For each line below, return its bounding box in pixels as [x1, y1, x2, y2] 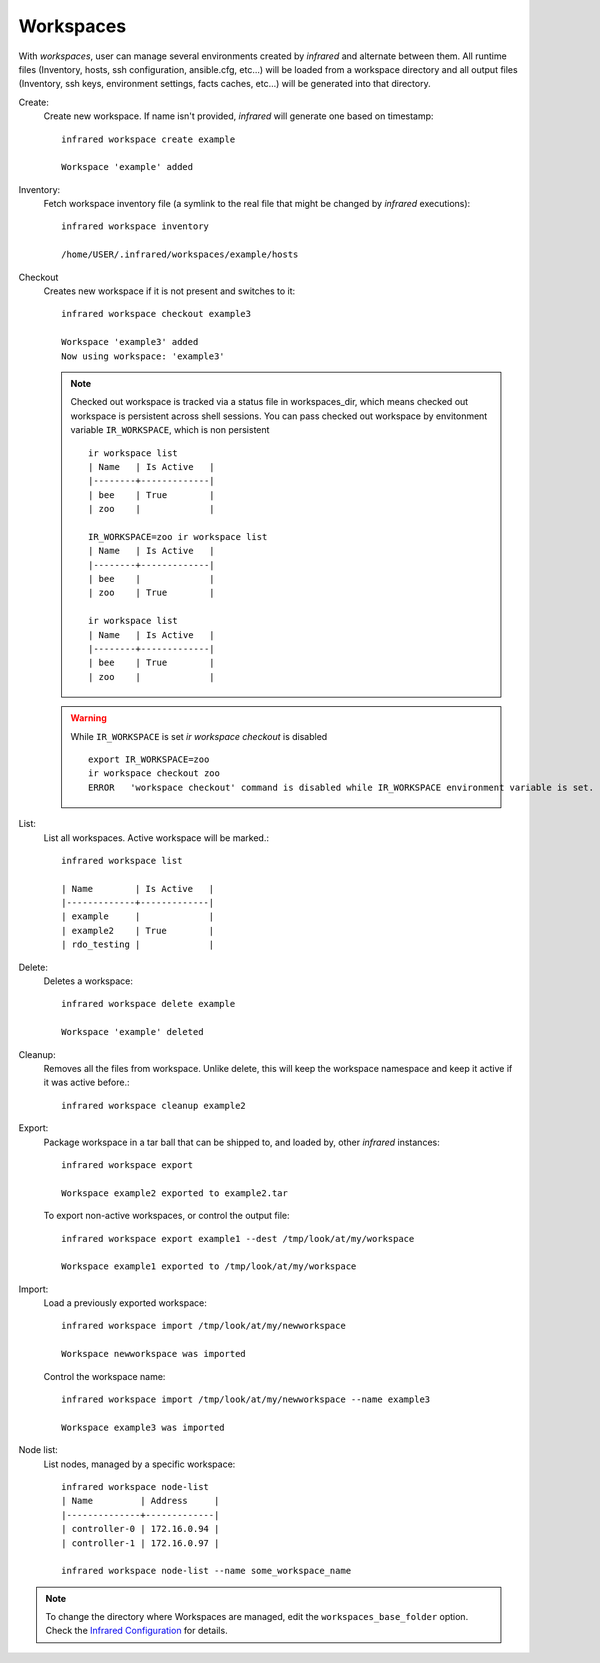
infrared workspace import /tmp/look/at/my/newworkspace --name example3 [61, 1394, 431, 1405]
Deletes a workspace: [43, 975, 134, 987]
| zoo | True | [88, 587, 215, 599]
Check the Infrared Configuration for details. [45, 1625, 229, 1637]
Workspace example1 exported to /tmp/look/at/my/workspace [61, 1261, 357, 1272]
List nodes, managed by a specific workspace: [43, 1458, 236, 1470]
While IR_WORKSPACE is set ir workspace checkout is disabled [70, 730, 328, 742]
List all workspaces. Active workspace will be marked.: [43, 831, 270, 844]
